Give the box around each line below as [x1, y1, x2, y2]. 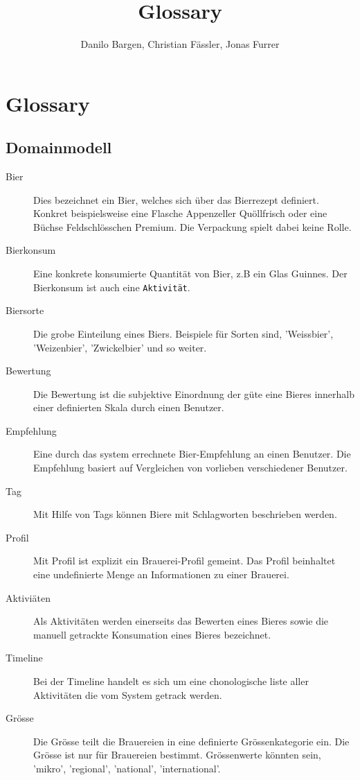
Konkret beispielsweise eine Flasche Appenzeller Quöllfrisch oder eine [33, 206, 327, 220]
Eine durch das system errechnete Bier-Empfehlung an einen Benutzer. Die [33, 447, 351, 461]
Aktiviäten [6, 590, 51, 605]
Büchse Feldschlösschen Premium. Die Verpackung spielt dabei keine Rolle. [33, 219, 352, 234]
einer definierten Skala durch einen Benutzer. [33, 400, 224, 415]
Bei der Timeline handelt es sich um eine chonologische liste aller [33, 674, 309, 688]
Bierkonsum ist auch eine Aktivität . [33, 279, 190, 294]
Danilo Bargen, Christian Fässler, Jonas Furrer [80, 37, 280, 51]
